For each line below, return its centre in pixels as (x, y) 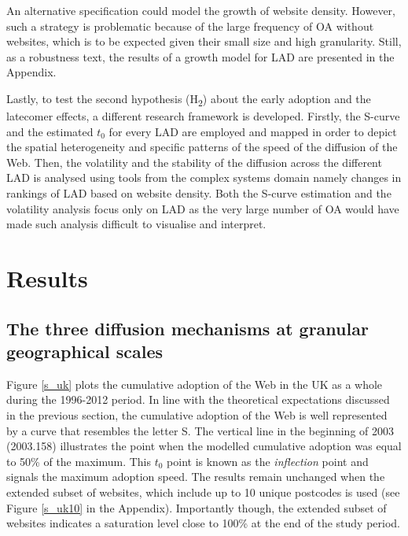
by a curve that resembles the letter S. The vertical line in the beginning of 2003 (200, 430)
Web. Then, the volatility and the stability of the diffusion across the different (194, 162)
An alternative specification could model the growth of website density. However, (201, 10)
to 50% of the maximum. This (79, 461)
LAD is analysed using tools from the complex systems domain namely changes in (204, 177)
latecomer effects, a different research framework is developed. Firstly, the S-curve (203, 116)
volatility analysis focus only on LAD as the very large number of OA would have (203, 208)
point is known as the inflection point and (268, 461)
